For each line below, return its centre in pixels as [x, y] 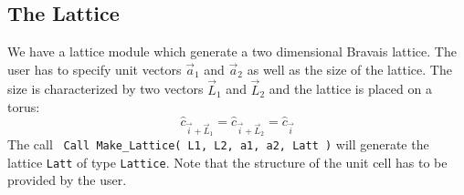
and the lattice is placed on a [350, 89]
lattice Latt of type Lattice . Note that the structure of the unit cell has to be [227, 162]
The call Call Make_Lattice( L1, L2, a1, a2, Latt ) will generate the [218, 144]
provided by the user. [67, 180]
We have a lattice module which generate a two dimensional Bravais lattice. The [232, 51]
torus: [24, 107]
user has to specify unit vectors [95, 69]
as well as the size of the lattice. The [349, 69]
